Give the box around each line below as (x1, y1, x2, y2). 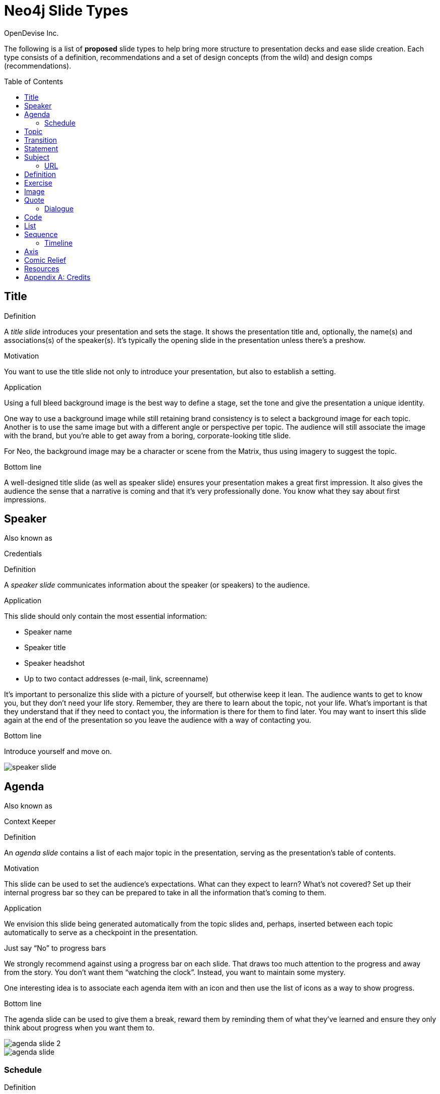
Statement (24, 144, 58, 153)
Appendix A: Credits (24, 272, 91, 281)
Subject (24, 152, 49, 161)
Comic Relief (24, 255, 66, 264)
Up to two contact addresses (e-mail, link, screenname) (24, 674, 208, 683)
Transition (24, 135, 57, 144)
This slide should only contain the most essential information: (4, 612, 207, 621)
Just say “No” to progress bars (4, 944, 106, 953)
